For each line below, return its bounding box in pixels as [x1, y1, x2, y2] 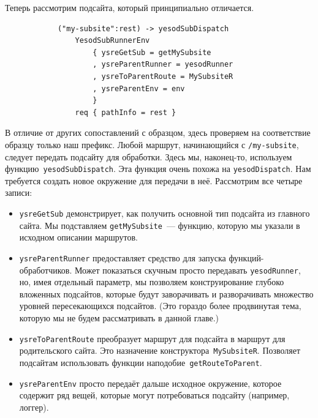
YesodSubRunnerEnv [75, 36, 150, 45]
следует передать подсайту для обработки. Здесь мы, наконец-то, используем [5, 150, 292, 163]
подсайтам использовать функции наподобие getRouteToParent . [19, 356, 262, 368]
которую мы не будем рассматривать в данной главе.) [19, 312, 219, 324]
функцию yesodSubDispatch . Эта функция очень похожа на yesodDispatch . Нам [5, 162, 311, 175]
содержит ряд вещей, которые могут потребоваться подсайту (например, [19, 389, 290, 401]
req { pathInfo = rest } [75, 108, 176, 117]
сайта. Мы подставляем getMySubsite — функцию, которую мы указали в [19, 218, 300, 231]
